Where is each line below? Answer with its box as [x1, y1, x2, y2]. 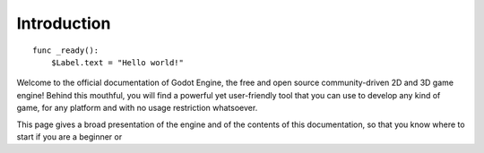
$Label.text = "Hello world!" [50, 57, 184, 67]
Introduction [16, 13, 111, 33]
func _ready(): [32, 45, 99, 55]
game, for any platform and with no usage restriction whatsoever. [16, 103, 258, 114]
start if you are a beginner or [16, 131, 123, 142]
